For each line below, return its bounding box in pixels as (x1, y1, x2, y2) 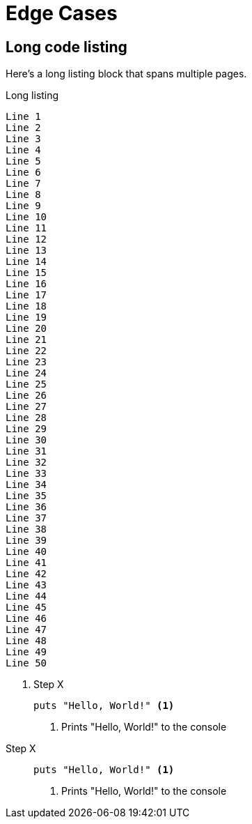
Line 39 (6, 535, 47, 547)
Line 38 (6, 524, 47, 535)
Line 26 (6, 390, 47, 402)
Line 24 (6, 367, 47, 379)
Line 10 (6, 211, 47, 223)
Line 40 (6, 546, 47, 558)
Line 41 (6, 557, 47, 569)
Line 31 (6, 445, 47, 457)
